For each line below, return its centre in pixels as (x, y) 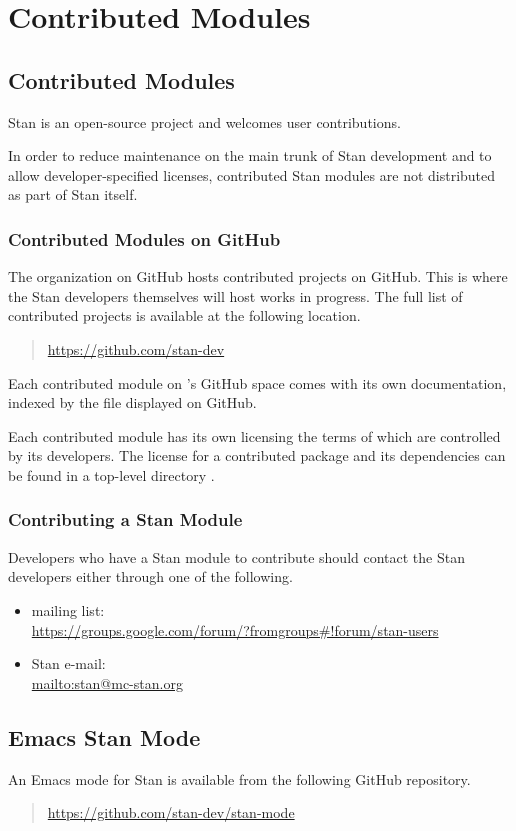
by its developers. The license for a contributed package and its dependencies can (257, 455)
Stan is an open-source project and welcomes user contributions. (204, 121)
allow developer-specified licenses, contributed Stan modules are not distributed (252, 174)
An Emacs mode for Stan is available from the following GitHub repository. (239, 778)
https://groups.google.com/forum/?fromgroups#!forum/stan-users (235, 629)
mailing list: (68, 609)
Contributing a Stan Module (125, 519)
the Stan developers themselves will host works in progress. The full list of (235, 295)
